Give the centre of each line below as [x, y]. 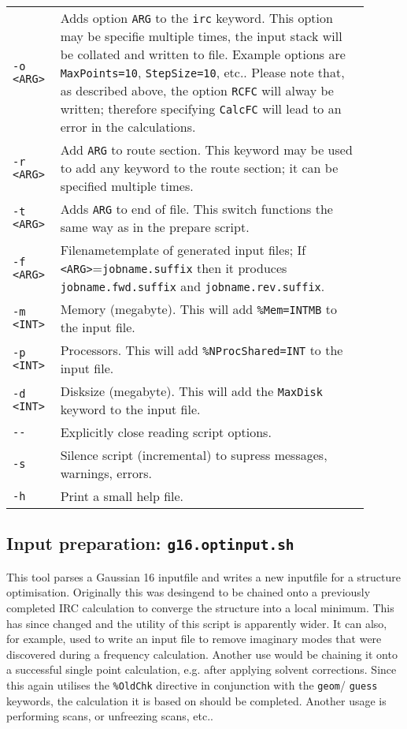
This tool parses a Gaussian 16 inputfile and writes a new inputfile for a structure [203, 576]
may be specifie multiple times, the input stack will [201, 36]
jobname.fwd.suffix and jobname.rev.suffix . [192, 286]
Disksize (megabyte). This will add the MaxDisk [191, 391]
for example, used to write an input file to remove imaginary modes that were [194, 639]
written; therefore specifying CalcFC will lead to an [201, 108]
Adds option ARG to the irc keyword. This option [196, 18]
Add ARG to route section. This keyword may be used [206, 150]
